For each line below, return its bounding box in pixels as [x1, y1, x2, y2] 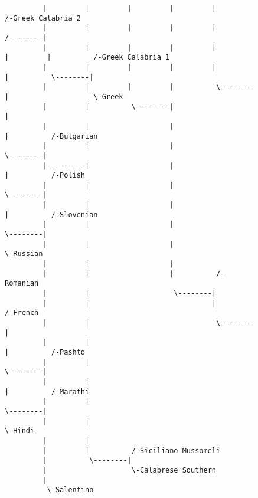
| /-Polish [5, 171, 86, 180]
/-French [5, 309, 39, 317]
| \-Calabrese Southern [43, 466, 216, 474]
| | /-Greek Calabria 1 [5, 53, 170, 62]
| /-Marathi [5, 387, 90, 396]
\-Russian [5, 250, 43, 258]
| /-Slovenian [5, 210, 98, 219]
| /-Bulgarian [5, 132, 98, 140]
